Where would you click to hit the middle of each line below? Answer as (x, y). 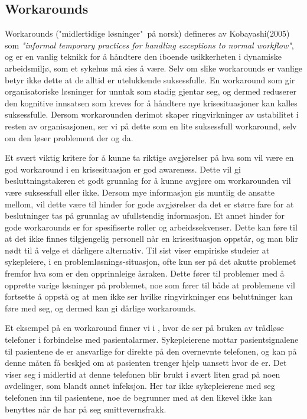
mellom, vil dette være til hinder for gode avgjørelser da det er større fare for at (149, 204)
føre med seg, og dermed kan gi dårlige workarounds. (100, 308)
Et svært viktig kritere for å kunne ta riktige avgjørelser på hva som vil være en (149, 157)
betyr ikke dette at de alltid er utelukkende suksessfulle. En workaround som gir (150, 79)
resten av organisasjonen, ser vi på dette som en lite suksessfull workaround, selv (151, 126)
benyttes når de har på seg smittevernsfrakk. (86, 409)
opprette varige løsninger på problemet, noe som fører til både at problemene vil (150, 285)
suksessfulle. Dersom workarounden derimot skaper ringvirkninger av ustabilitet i (152, 114)
